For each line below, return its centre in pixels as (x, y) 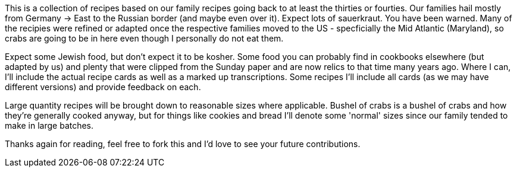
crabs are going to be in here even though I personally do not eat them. (144, 38)
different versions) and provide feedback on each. (103, 87)
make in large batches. (49, 125)
